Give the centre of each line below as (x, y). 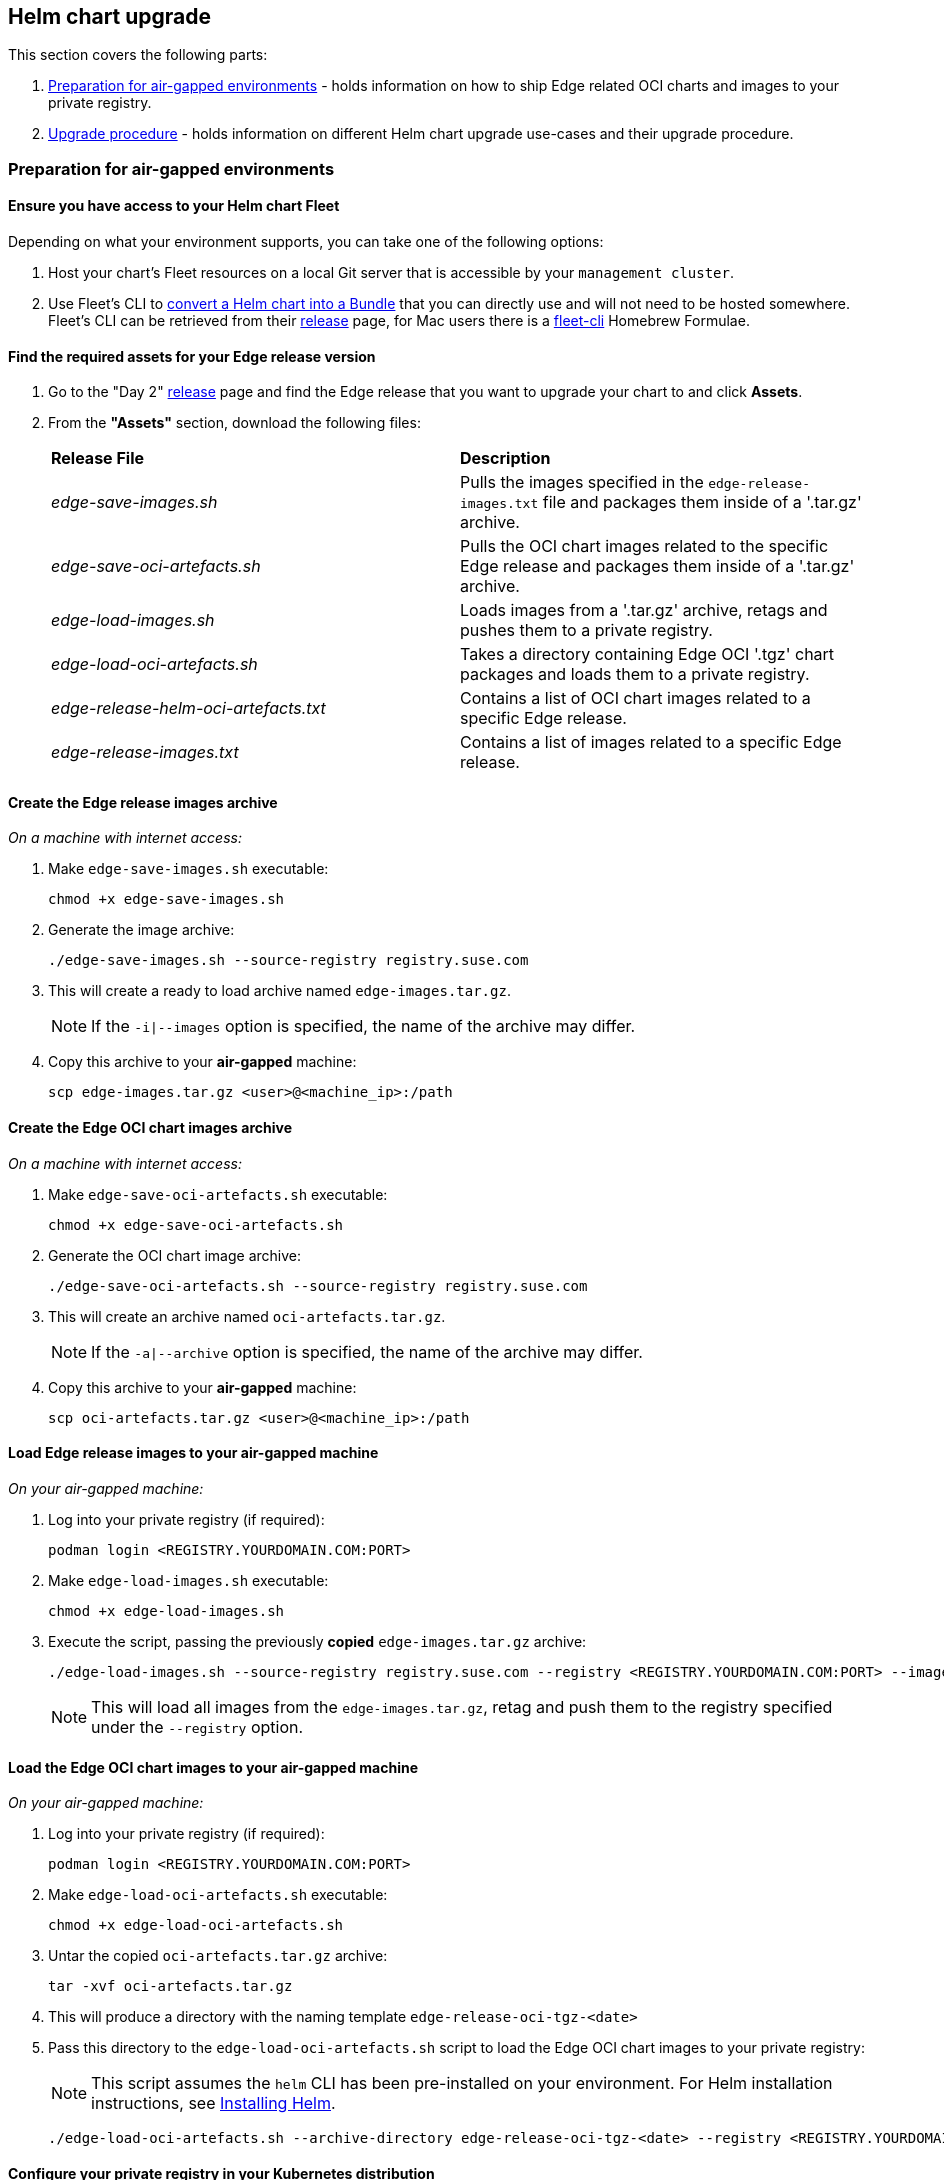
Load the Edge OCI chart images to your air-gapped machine (213, 1767)
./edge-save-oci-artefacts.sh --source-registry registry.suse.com (318, 1285)
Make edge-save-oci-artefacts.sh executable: (218, 1194)
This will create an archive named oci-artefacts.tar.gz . (247, 1316)
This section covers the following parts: (138, 55)
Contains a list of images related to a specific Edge (651, 742)
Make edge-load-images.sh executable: (188, 1580)
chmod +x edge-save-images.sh (166, 899)
